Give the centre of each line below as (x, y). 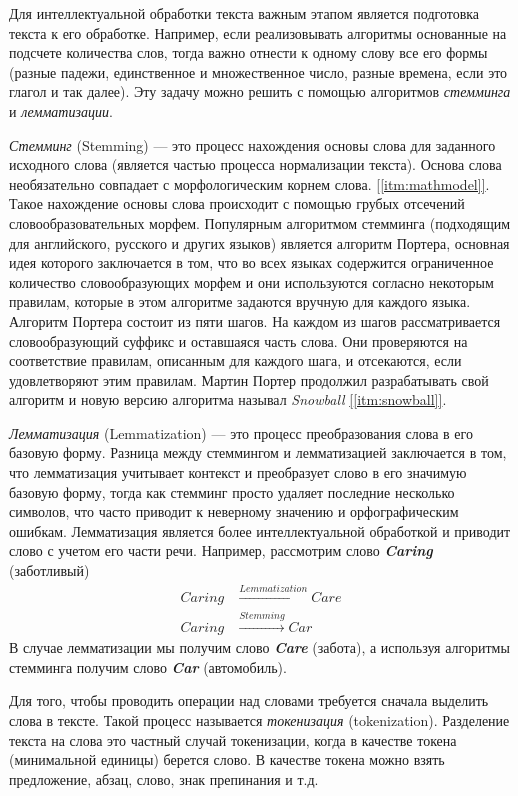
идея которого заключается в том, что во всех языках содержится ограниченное (251, 262)
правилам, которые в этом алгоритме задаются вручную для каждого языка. (240, 301)
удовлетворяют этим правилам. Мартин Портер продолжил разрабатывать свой (249, 379)
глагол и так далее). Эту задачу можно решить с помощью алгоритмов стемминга (260, 91)
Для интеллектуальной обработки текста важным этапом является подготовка (244, 13)
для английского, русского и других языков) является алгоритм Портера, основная (259, 242)
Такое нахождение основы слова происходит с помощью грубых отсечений (237, 203)
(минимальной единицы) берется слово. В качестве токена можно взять (227, 759)
